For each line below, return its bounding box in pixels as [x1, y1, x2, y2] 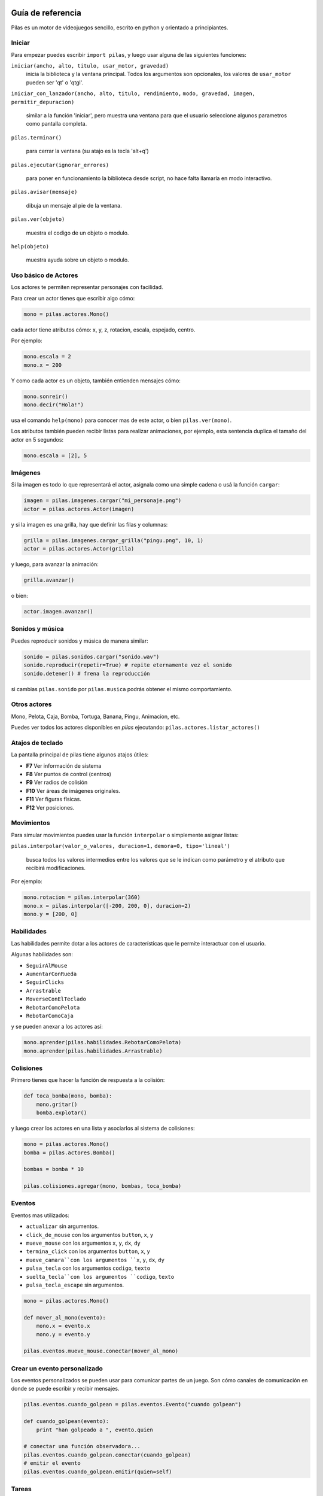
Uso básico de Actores [11, 271, 78, 279]
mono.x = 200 [23, 361, 62, 368]
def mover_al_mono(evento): [23, 1314, 106, 1321]
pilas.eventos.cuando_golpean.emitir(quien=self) [23, 1468, 172, 1475]
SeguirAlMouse [26, 962, 68, 969]
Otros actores [11, 700, 52, 709]
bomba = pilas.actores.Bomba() [23, 1149, 116, 1156]
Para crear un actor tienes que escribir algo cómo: [11, 294, 135, 302]
